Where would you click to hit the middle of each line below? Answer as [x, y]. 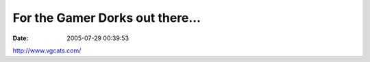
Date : [21, 38]
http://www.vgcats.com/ [47, 50]
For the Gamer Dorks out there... [107, 18]
